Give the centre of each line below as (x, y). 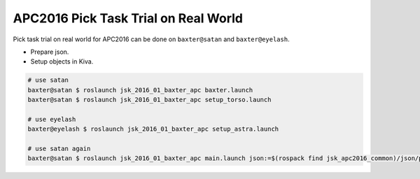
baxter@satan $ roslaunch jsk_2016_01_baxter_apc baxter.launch (140, 90)
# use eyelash (52, 119)
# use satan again (59, 149)
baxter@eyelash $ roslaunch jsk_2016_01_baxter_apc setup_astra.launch (153, 129)
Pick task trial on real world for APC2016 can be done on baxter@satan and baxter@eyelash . (151, 39)
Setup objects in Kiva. (62, 62)
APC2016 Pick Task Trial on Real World (128, 18)
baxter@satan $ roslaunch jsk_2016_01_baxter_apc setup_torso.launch (149, 100)
